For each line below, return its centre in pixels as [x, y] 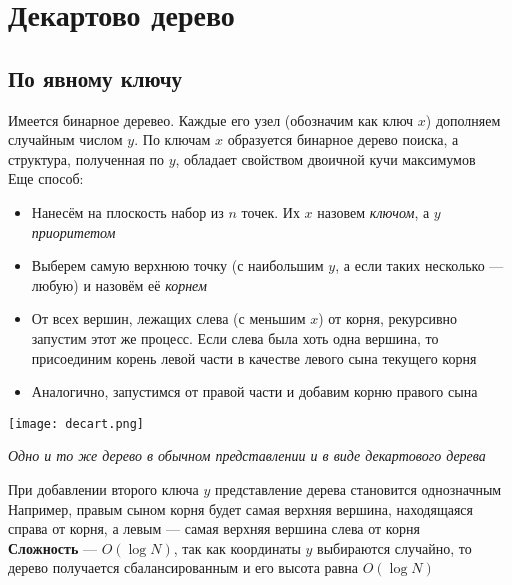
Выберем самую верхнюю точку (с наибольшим [177, 265]
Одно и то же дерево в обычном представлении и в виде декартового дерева [247, 455]
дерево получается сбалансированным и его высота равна [183, 567]
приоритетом [73, 231]
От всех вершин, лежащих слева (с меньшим [168, 318]
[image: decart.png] [76, 423]
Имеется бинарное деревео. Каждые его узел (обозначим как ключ [211, 119]
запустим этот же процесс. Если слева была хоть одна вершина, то [235, 337]
